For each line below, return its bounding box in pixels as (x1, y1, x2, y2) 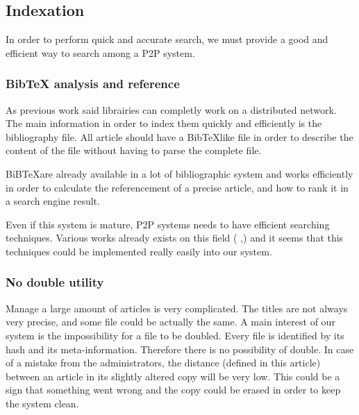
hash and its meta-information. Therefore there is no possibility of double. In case (6, 341, 354, 356)
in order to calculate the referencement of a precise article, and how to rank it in (6, 180, 349, 194)
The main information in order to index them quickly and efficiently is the (6, 116, 322, 130)
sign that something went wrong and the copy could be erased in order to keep (6, 382, 341, 397)
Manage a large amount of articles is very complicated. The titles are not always (6, 300, 348, 315)
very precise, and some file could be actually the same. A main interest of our (6, 314, 335, 329)
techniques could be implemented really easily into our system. (6, 244, 272, 258)
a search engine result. (6, 194, 100, 208)
